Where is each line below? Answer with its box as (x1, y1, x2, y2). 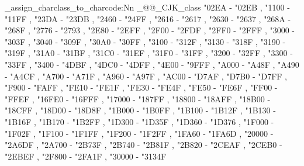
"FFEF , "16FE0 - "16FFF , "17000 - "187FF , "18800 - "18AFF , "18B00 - (5, 92, 271, 105)
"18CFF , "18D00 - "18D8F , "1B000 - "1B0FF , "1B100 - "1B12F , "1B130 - (5, 104, 276, 116)
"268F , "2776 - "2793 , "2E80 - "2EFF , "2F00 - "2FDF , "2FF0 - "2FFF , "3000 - (5, 24, 295, 36)
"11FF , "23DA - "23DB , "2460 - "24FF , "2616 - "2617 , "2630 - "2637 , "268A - (5, 12, 291, 25)
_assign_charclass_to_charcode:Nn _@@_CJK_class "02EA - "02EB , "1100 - (5, 1, 290, 13)
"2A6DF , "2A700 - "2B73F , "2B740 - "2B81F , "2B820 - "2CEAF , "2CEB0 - (5, 139, 282, 151)
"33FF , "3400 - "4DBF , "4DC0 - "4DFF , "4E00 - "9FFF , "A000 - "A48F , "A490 (5, 58, 299, 70)
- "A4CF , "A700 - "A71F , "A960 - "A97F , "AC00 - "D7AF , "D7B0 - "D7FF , (5, 70, 287, 82)
